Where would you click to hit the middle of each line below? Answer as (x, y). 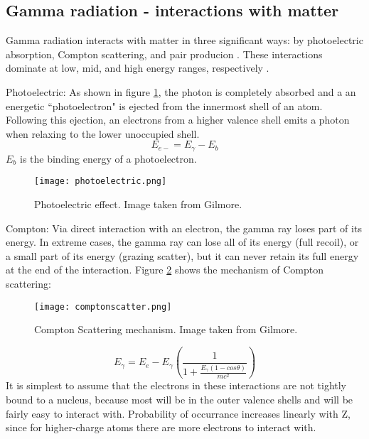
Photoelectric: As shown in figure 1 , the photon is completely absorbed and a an (181, 91)
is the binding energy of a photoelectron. (108, 158)
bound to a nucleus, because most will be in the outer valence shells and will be (180, 399)
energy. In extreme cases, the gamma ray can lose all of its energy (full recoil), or (182, 242)
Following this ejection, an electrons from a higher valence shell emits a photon (178, 120)
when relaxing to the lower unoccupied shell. (103, 133)
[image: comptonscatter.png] (103, 307)
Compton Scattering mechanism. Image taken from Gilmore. (166, 329)
